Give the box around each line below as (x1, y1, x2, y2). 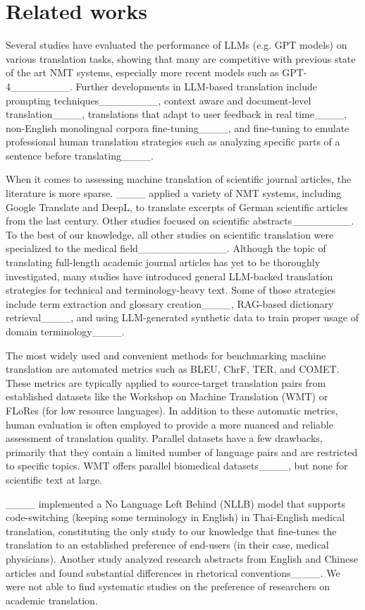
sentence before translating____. (6, 148, 154, 162)
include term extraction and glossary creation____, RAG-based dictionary (6, 296, 334, 311)
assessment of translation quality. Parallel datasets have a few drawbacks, (6, 431, 323, 445)
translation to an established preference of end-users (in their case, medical (6, 537, 329, 552)
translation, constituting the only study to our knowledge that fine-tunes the (6, 523, 337, 538)
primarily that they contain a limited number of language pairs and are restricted (6, 444, 358, 459)
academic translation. (6, 592, 98, 607)
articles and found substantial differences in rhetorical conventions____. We (6, 565, 340, 580)
